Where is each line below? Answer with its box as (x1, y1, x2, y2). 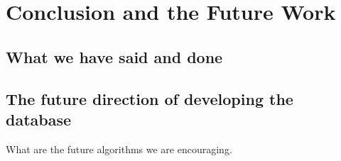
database (6, 108, 72, 130)
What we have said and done (6, 45, 223, 67)
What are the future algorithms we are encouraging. (6, 141, 232, 156)
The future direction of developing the (6, 87, 293, 109)
